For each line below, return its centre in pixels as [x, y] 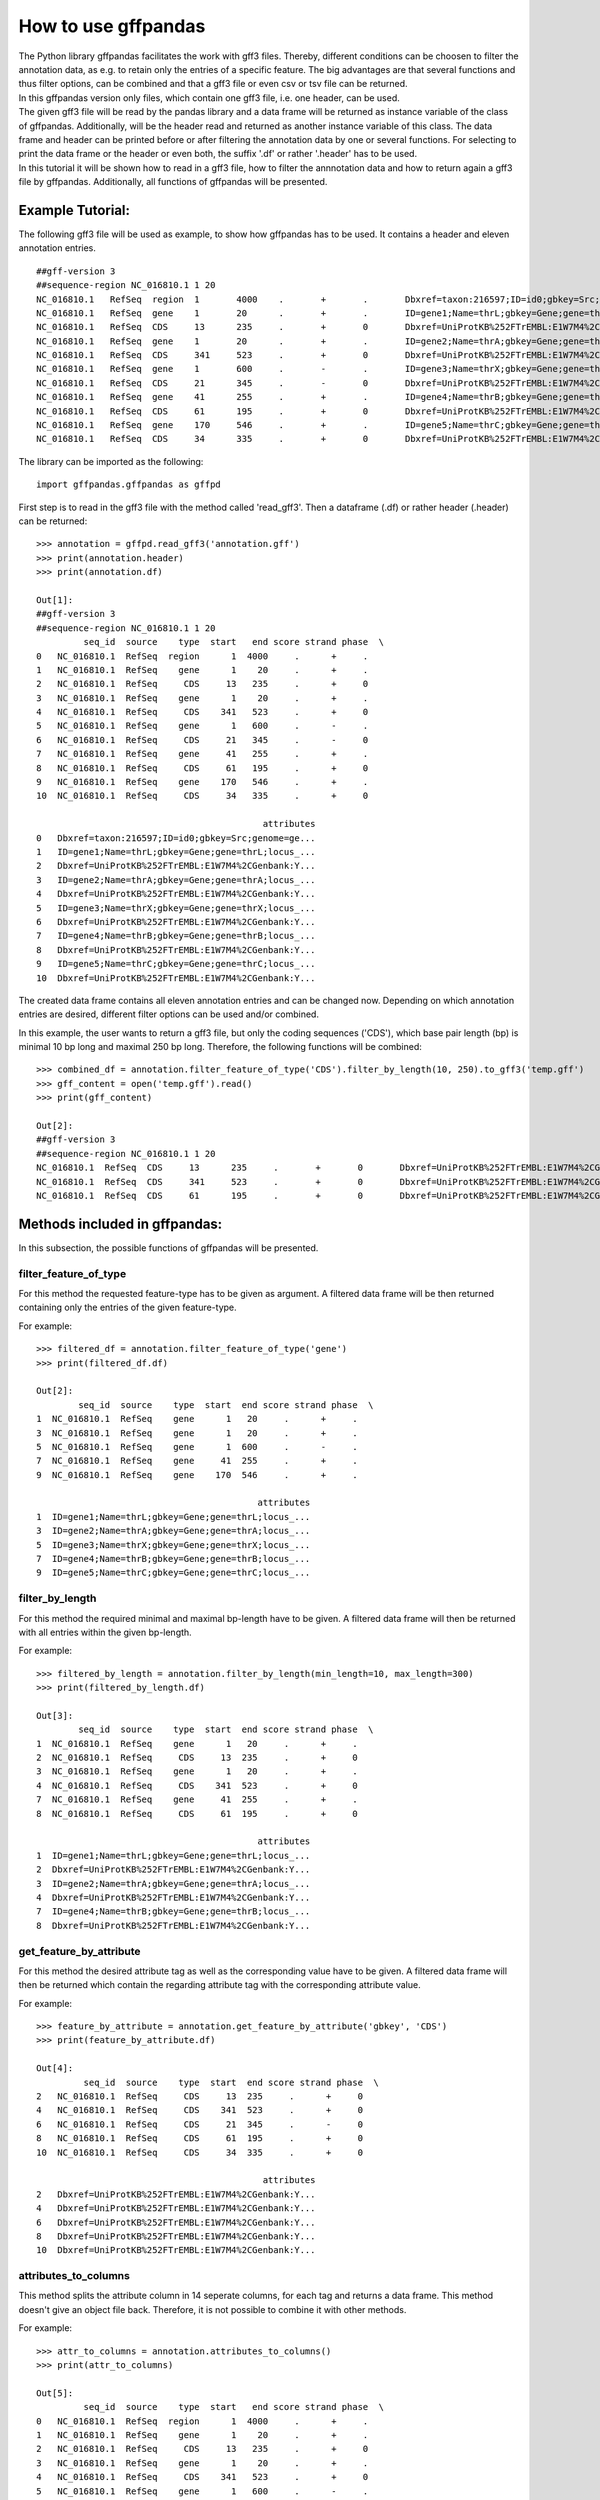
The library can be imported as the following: [111, 461]
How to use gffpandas [112, 26]
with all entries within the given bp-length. [105, 1632]
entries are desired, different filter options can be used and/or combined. [169, 1014]
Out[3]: [55, 1715]
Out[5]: [55, 2393]
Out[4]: [55, 2068]
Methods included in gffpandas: [120, 1223]
